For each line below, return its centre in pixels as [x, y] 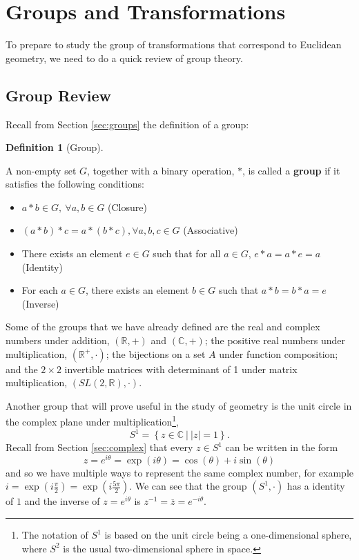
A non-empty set [41, 170]
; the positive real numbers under [275, 340]
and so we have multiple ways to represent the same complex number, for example [179, 472]
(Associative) [211, 230]
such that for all [187, 253]
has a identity [316, 486]
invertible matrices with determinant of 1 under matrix [181, 369]
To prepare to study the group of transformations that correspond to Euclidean [174, 44]
